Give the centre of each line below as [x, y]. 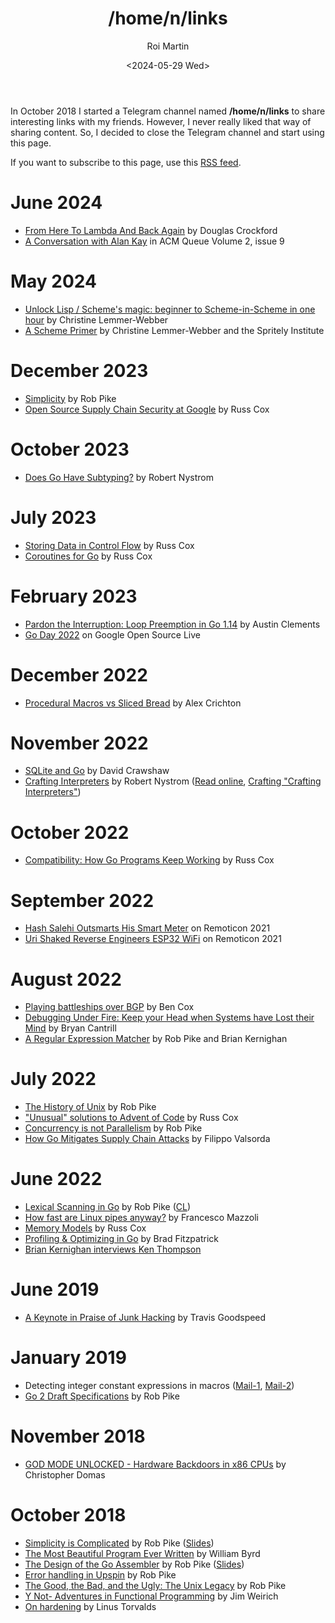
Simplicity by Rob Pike [70, 398]
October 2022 [70, 832]
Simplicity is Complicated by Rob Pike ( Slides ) [119, 1543]
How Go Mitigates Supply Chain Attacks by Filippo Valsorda [147, 1139]
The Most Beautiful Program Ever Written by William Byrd [142, 1553]
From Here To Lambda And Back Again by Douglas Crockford [151, 230]
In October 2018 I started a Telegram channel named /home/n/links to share [168, 111]
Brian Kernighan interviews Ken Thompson [113, 1249]
